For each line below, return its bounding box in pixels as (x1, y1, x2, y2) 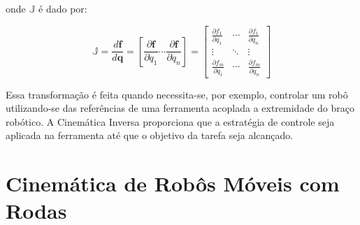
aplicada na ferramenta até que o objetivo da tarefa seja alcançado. (6, 128, 294, 143)
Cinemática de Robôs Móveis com (6, 169, 340, 198)
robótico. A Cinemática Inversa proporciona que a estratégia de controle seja (6, 114, 335, 129)
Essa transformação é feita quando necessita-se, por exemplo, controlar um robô (6, 87, 348, 101)
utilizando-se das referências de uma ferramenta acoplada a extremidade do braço (6, 101, 354, 115)
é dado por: (38, 1, 87, 15)
